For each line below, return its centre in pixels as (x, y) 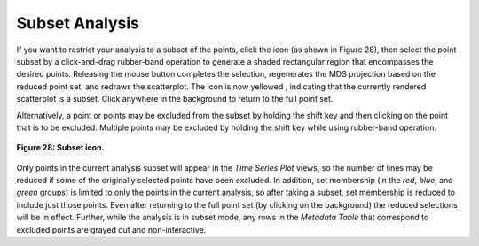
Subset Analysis (78, 23)
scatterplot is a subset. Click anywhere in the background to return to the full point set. (175, 99)
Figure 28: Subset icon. (60, 148)
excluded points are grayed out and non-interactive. (111, 229)
